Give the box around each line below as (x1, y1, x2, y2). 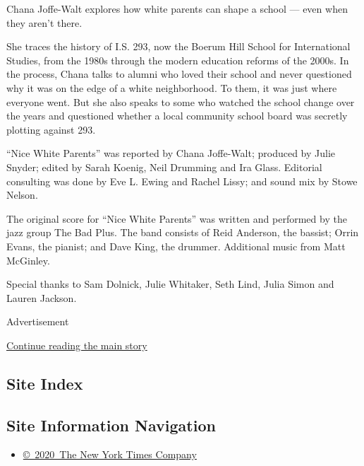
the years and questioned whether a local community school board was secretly (6, 108, 348, 123)
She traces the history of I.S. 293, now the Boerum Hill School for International (6, 39, 351, 54)
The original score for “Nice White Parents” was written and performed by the (6, 211, 347, 226)
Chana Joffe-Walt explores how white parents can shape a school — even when (6, 1, 348, 16)
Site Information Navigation (6, 414, 216, 436)
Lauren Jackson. (6, 290, 77, 305)
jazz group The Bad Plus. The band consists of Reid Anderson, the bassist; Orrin (6, 225, 359, 240)
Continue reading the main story (6, 337, 147, 352)
